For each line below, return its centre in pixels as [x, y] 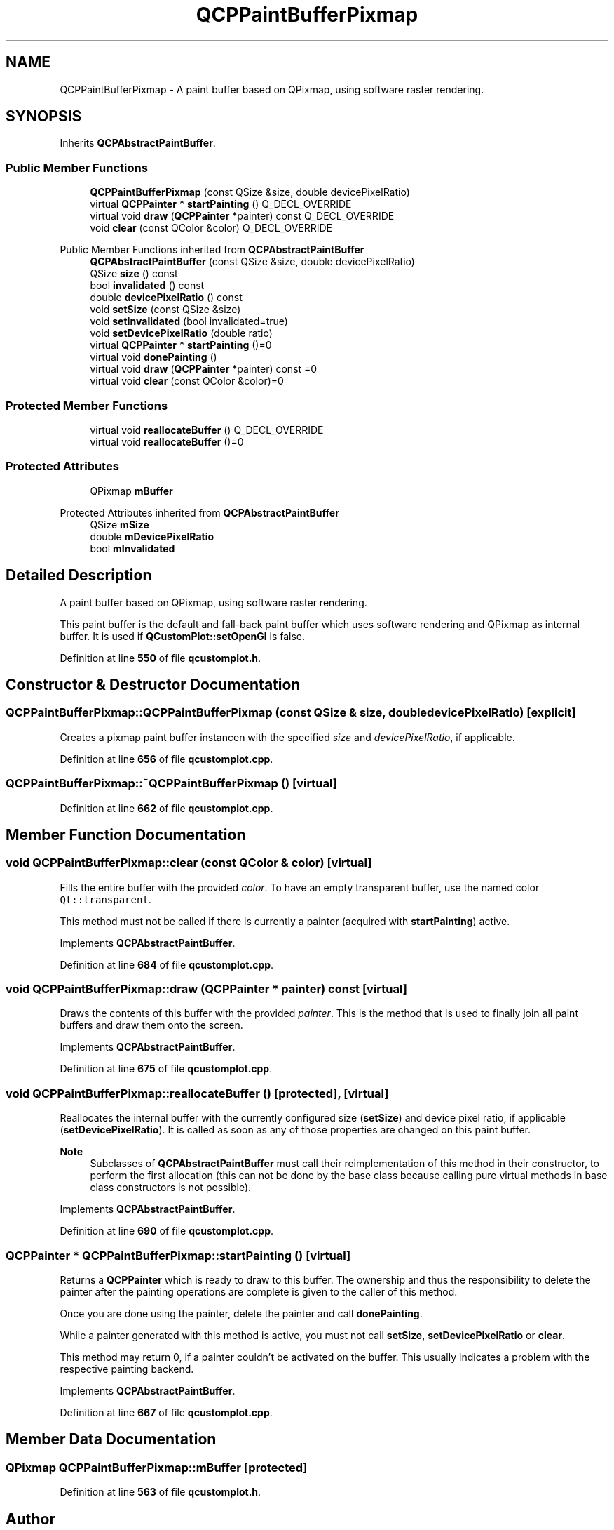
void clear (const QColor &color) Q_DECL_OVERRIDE [211, 228]
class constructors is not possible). [171, 1188]
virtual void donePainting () [153, 357]
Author [30, 1519]
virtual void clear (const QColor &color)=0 [187, 381]
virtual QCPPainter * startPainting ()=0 [181, 345]
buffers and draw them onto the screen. [151, 1025]
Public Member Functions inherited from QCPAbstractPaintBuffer [212, 250]
